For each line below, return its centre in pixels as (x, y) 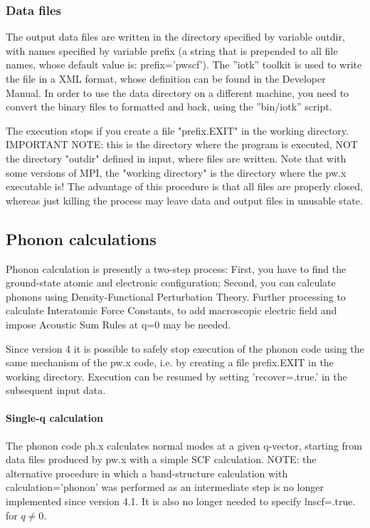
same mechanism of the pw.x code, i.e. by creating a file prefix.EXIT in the (170, 362)
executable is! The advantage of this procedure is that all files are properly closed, (184, 186)
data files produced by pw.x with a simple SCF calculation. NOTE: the (161, 459)
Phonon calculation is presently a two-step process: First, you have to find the (176, 268)
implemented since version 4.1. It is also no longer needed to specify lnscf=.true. (181, 501)
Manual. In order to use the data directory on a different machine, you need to (178, 92)
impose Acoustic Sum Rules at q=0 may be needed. (118, 324)
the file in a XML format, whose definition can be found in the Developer (166, 78)
